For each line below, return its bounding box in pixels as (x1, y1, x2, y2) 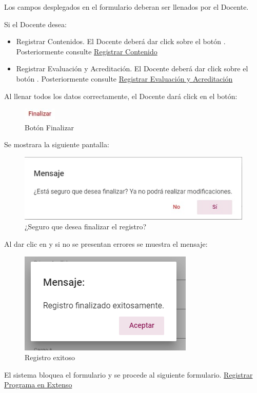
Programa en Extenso (4, 379, 72, 390)
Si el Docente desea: (4, 18, 67, 29)
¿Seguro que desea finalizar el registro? (25, 221, 147, 232)
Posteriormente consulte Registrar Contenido (16, 46, 157, 56)
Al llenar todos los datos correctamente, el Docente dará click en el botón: (4, 90, 238, 101)
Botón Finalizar (25, 122, 74, 132)
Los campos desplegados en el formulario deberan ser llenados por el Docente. (4, 2, 249, 12)
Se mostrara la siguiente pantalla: (4, 139, 109, 150)
